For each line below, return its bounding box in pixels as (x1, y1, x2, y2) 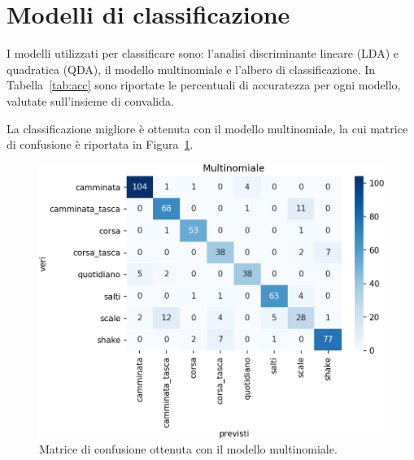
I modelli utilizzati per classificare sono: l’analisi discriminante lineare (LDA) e (7, 45, 399, 62)
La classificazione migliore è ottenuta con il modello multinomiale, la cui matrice (7, 119, 408, 137)
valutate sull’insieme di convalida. (7, 92, 174, 109)
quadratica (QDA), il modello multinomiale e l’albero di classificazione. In (7, 60, 376, 77)
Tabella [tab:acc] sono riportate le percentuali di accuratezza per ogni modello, (7, 76, 401, 93)
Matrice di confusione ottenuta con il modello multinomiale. (39, 440, 338, 458)
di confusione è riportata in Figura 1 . (7, 136, 194, 153)
